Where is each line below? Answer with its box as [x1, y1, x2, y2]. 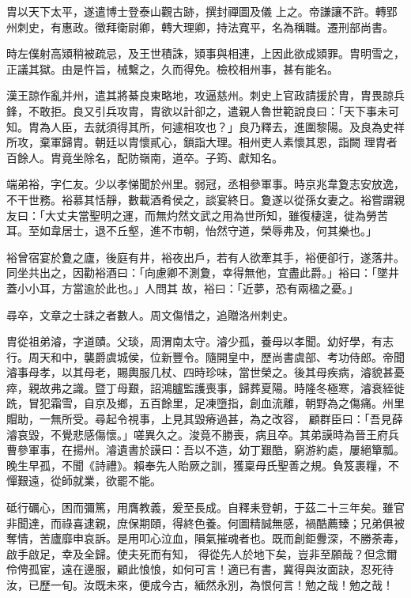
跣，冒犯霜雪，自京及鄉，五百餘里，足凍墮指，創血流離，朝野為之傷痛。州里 [6, 395, 405, 411]
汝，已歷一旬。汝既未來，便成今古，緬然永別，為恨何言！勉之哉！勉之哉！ [6, 577, 394, 592]
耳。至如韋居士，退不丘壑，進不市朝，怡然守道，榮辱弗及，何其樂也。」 [6, 222, 377, 239]
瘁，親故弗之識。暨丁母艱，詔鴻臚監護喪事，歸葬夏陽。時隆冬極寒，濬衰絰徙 [6, 379, 405, 396]
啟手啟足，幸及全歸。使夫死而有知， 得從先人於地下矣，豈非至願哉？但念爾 [6, 545, 398, 562]
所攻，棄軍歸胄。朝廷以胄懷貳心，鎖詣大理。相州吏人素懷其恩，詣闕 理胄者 [6, 134, 398, 150]
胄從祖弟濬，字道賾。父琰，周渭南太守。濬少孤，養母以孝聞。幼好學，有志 [6, 333, 394, 350]
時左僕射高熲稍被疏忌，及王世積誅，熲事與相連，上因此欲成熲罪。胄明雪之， [6, 45, 405, 62]
